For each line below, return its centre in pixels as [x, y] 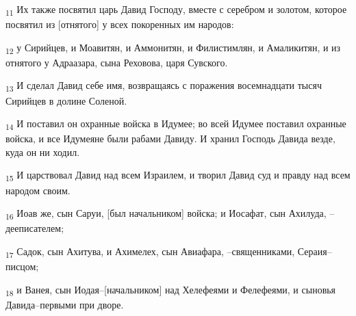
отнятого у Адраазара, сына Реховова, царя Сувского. [117, 62]
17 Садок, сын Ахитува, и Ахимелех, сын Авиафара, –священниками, [150, 252]
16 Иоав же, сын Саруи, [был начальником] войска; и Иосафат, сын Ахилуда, [166, 214]
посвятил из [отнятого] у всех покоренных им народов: [120, 24]
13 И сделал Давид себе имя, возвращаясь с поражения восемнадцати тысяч [164, 86]
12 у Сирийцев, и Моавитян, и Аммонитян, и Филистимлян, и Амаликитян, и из [173, 48]
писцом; [22, 266]
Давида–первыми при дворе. [65, 304]
